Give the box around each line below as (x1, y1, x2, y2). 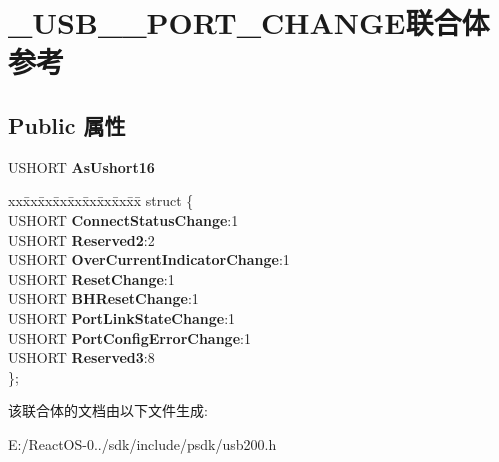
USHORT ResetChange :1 (8, 268, 175, 289)
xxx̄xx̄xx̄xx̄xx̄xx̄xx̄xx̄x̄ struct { (8, 190, 194, 211)
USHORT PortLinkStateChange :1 (8, 307, 236, 328)
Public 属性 (8, 109, 126, 140)
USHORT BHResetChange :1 (8, 288, 199, 309)
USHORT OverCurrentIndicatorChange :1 (8, 249, 290, 270)
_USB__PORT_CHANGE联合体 (8, 2, 490, 43)
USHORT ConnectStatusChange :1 (8, 209, 239, 230)
